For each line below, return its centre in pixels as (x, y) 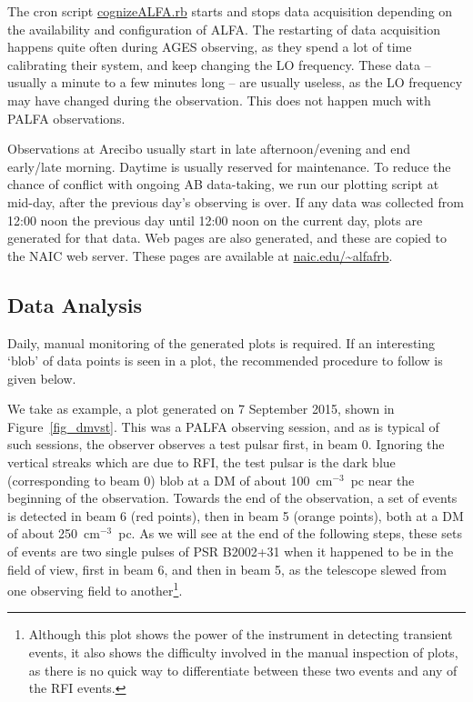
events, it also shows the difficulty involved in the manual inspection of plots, (243, 652)
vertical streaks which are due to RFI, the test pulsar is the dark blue (201, 462)
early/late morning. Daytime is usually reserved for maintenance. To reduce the (229, 166)
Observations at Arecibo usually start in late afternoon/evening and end (209, 149)
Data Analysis (75, 304)
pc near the (382, 480)
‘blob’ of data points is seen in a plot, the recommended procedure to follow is (225, 361)
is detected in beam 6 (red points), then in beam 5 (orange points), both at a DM (236, 515)
